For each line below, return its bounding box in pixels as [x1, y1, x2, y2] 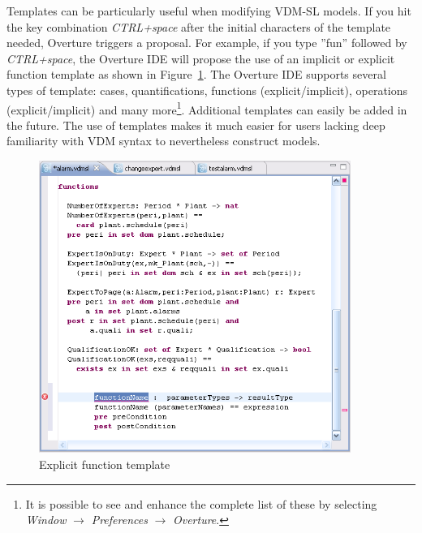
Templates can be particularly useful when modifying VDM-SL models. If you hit [6, 2, 411, 19]
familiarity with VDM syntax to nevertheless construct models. [6, 132, 321, 149]
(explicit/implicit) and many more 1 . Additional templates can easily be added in [6, 98, 407, 118]
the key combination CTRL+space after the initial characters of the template [6, 18, 391, 35]
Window [25, 511, 67, 528]
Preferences [91, 511, 148, 528]
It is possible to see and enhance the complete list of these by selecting [25, 495, 377, 512]
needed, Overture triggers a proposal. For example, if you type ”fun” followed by [6, 34, 407, 51]
